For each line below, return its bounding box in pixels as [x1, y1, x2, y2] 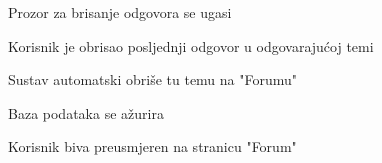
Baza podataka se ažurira [8, 102, 164, 123]
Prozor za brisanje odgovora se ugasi [8, 2, 232, 22]
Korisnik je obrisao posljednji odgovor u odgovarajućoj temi [8, 35, 374, 56]
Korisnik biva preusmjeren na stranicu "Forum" [8, 136, 297, 157]
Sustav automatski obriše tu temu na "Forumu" [8, 69, 298, 90]
